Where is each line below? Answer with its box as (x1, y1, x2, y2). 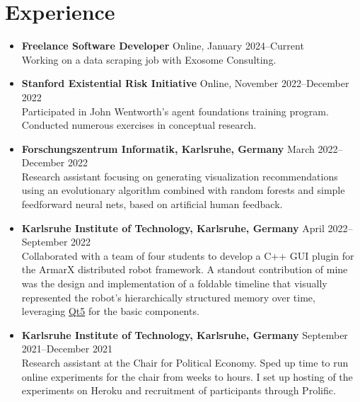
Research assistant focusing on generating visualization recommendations (21, 168, 338, 183)
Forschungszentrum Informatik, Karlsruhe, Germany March (21, 141, 315, 156)
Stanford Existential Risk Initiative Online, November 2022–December (21, 76, 349, 91)
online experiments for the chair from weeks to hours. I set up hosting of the (21, 369, 353, 384)
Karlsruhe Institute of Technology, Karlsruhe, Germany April (21, 220, 325, 235)
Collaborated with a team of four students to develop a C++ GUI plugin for (21, 248, 354, 263)
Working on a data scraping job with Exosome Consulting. (21, 52, 277, 67)
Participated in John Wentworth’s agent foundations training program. (21, 103, 329, 118)
